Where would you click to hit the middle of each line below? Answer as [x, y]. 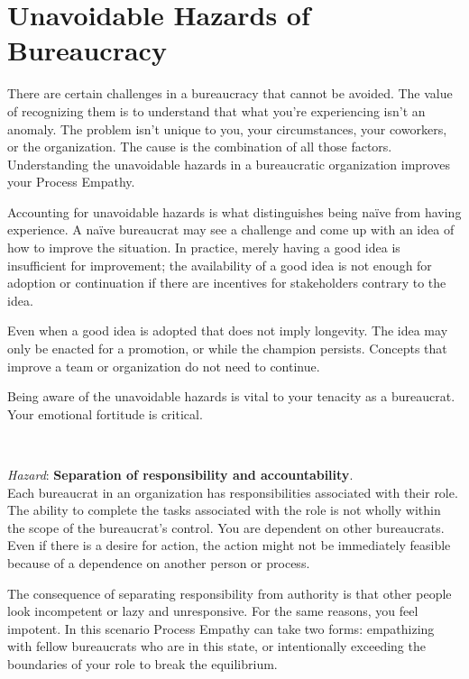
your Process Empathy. [71, 182]
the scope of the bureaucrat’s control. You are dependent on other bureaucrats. [226, 527]
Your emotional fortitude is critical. [105, 413]
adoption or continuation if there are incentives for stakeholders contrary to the [227, 283]
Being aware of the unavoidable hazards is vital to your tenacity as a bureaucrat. [231, 396]
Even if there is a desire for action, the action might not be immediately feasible [229, 545]
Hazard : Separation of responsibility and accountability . [180, 474]
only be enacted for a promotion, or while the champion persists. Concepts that [227, 349]
